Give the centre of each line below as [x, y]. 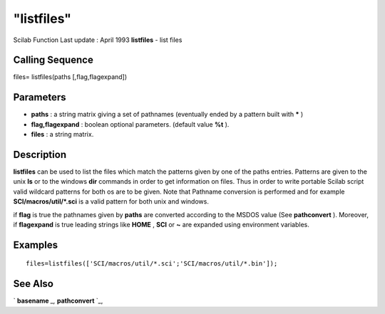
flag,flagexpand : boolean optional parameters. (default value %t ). [130, 124]
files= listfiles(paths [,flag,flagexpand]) [70, 77]
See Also [33, 284]
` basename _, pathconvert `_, [58, 301]
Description [40, 154]
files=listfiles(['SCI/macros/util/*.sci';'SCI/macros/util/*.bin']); [152, 264]
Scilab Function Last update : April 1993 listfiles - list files [98, 40]
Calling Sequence [53, 60]
